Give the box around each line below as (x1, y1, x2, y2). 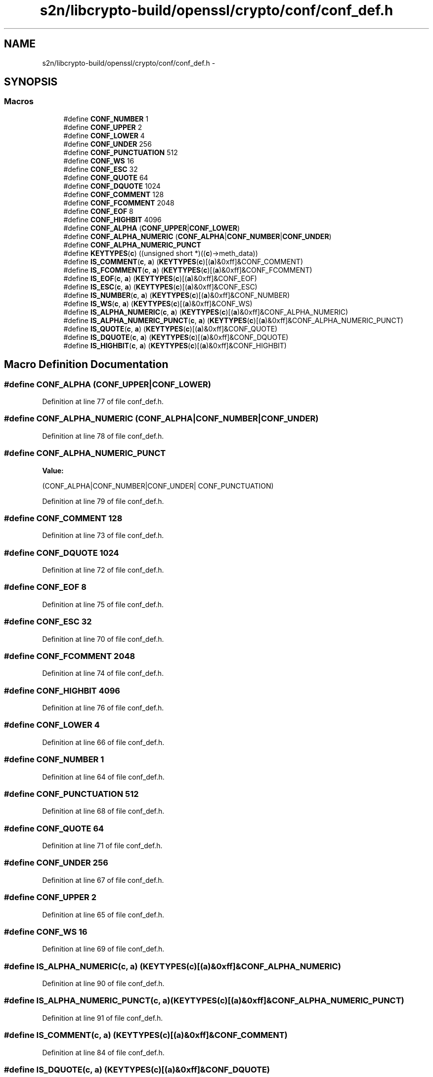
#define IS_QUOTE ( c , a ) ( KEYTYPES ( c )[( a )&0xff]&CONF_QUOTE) (63, 324, 278, 333)
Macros (4, 96, 34, 107)
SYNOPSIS (4, 76, 58, 88)
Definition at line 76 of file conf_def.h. (42, 704, 164, 712)
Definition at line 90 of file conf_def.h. (42, 979, 165, 988)
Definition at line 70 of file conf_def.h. (42, 634, 164, 643)
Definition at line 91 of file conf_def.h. (42, 1013, 163, 1022)
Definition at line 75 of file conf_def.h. (42, 600, 164, 609)
